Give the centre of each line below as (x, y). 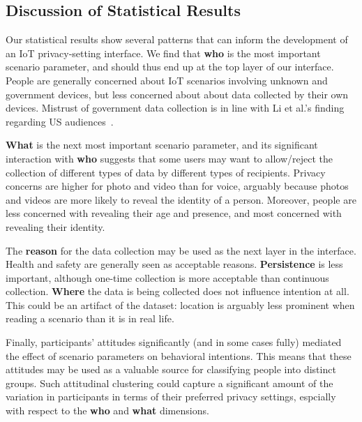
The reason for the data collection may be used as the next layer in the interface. (181, 250)
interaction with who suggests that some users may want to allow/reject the (169, 158)
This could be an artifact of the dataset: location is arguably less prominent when (180, 304)
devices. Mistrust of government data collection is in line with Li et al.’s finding (175, 108)
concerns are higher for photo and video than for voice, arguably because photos (177, 186)
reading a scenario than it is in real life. (90, 318)
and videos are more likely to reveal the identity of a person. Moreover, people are (181, 199)
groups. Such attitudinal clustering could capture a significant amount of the (169, 383)
